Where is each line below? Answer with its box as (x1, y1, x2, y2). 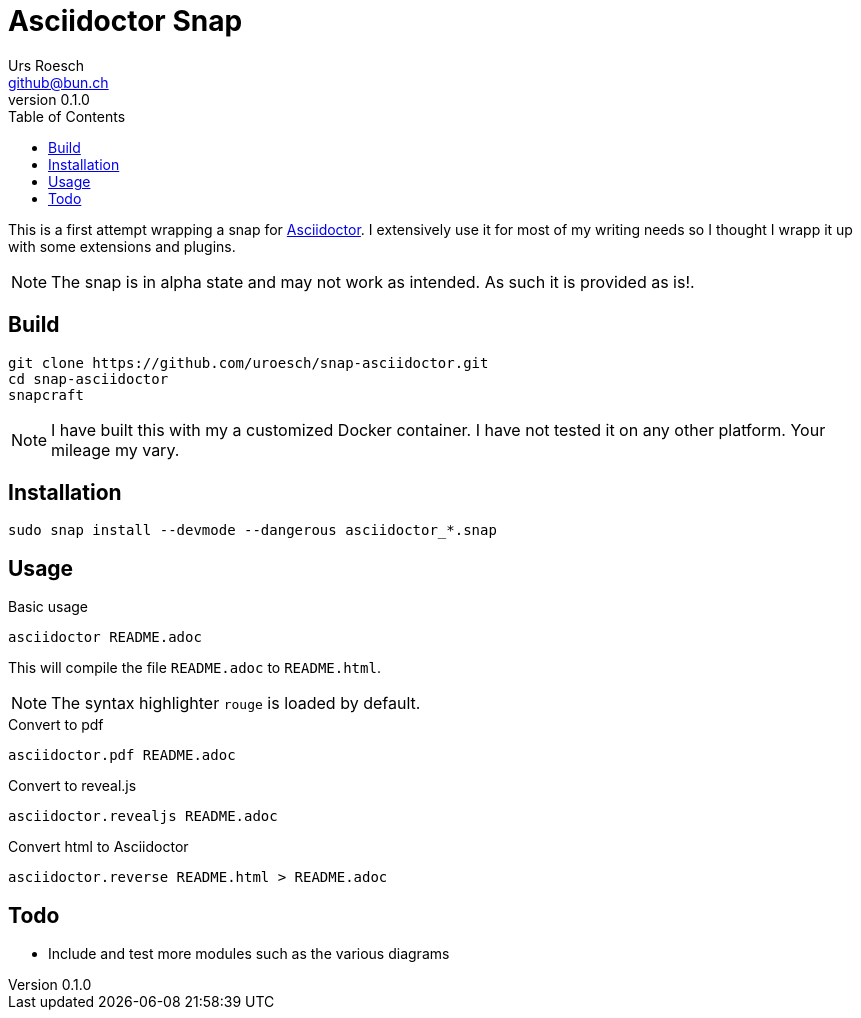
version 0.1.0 (8, 90, 90, 108)
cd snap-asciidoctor (8, 370, 169, 387)
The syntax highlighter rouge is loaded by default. (51, 693, 421, 714)
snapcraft (8, 386, 84, 403)
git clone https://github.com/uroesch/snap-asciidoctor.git (8, 354, 489, 371)
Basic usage (8, 598, 89, 616)
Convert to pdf (8, 716, 104, 734)
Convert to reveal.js (8, 777, 137, 795)
